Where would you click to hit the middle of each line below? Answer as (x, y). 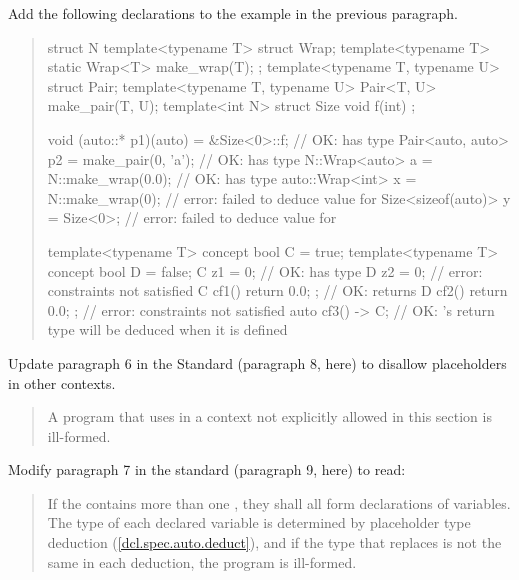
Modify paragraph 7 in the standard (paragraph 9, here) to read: (207, 469)
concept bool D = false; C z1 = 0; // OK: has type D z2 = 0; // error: (265, 270)
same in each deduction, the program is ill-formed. (202, 561)
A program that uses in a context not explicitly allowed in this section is (269, 416)
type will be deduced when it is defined (167, 329)
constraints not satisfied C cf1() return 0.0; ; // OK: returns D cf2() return (277, 290)
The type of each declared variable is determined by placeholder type (259, 522)
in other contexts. (62, 382)
